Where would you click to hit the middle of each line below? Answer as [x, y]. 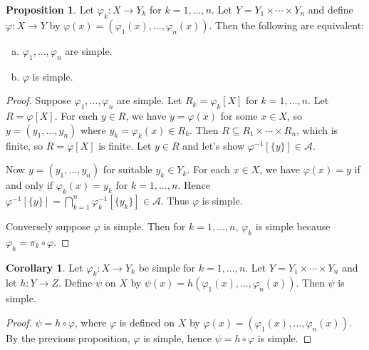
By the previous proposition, [68, 338]
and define [331, 9]
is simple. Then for [145, 226]
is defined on [147, 322]
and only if [30, 185]
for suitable [128, 169]
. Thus [175, 200]
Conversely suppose [48, 226]
